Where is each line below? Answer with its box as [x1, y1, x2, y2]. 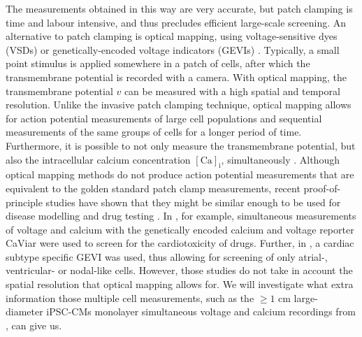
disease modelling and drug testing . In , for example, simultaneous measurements [6, 208, 356, 223]
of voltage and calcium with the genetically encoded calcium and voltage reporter [6, 222, 354, 236]
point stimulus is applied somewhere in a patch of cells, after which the [6, 56, 310, 71]
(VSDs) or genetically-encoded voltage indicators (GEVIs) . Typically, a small [6, 42, 340, 57]
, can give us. [6, 317, 62, 332]
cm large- [278, 290, 318, 305]
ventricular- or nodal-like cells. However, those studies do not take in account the [6, 263, 353, 278]
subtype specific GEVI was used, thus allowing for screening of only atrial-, [6, 249, 328, 264]
